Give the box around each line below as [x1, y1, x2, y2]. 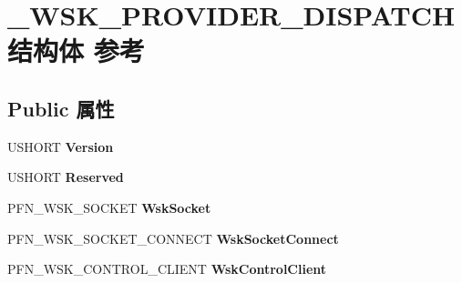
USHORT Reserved [7, 167, 124, 187]
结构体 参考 [7, 32, 145, 69]
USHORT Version [7, 136, 114, 156]
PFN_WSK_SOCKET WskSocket [7, 197, 211, 217]
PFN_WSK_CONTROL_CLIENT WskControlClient [7, 259, 327, 278]
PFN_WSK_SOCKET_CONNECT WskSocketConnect [7, 228, 339, 248]
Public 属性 [7, 94, 115, 122]
